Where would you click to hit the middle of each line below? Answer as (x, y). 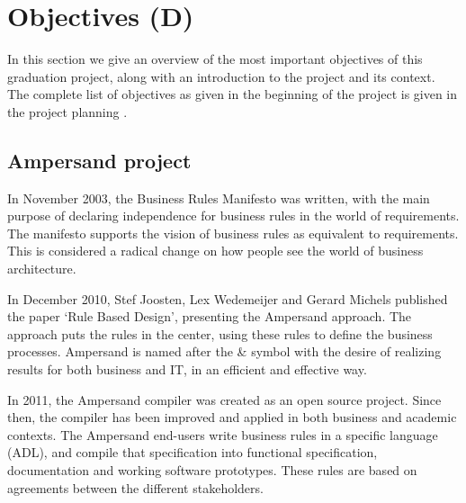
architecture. (42, 269)
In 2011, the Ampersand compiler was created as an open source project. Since (224, 399)
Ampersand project (99, 160)
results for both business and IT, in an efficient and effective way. (187, 369)
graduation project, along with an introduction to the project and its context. (221, 76)
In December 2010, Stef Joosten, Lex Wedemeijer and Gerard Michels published (228, 298)
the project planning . (67, 111)
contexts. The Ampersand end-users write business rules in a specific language (223, 434)
